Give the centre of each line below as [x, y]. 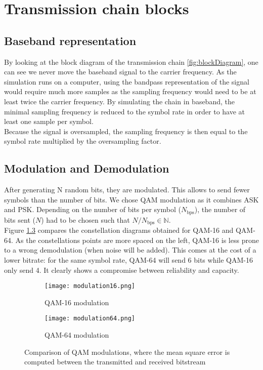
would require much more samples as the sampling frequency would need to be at [130, 91]
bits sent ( [20, 219]
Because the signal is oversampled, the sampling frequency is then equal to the [126, 131]
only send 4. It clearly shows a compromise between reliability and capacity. [122, 270]
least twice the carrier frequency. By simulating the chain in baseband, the [119, 101]
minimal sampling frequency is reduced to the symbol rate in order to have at [125, 111]
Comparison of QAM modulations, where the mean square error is [127, 352]
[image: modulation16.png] [90, 286]
